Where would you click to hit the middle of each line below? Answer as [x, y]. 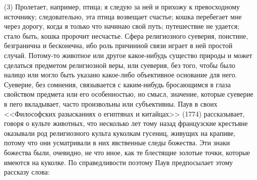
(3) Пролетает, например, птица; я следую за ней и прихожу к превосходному [122, 6]
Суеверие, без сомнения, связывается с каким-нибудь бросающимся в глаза [118, 84]
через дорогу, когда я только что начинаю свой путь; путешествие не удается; [122, 26]
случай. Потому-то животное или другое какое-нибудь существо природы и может [128, 55]
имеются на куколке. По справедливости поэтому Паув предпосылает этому [119, 162]
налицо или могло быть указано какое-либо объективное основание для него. [121, 75]
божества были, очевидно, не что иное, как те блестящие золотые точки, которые [127, 152]
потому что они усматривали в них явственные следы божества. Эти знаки [117, 143]
